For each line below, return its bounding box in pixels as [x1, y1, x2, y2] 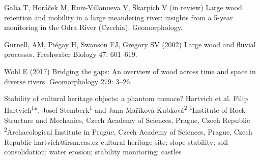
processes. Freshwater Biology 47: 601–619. [4, 49, 137, 59]
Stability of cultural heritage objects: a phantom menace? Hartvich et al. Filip [4, 93, 248, 104]
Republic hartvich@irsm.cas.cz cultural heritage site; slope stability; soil [4, 136, 228, 147]
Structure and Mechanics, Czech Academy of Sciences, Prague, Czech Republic [4, 115, 250, 125]
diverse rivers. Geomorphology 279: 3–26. [4, 76, 132, 86]
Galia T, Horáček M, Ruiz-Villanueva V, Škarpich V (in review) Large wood [4, 2, 242, 12]
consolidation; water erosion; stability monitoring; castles [4, 146, 182, 157]
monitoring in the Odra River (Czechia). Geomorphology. [4, 22, 183, 33]
